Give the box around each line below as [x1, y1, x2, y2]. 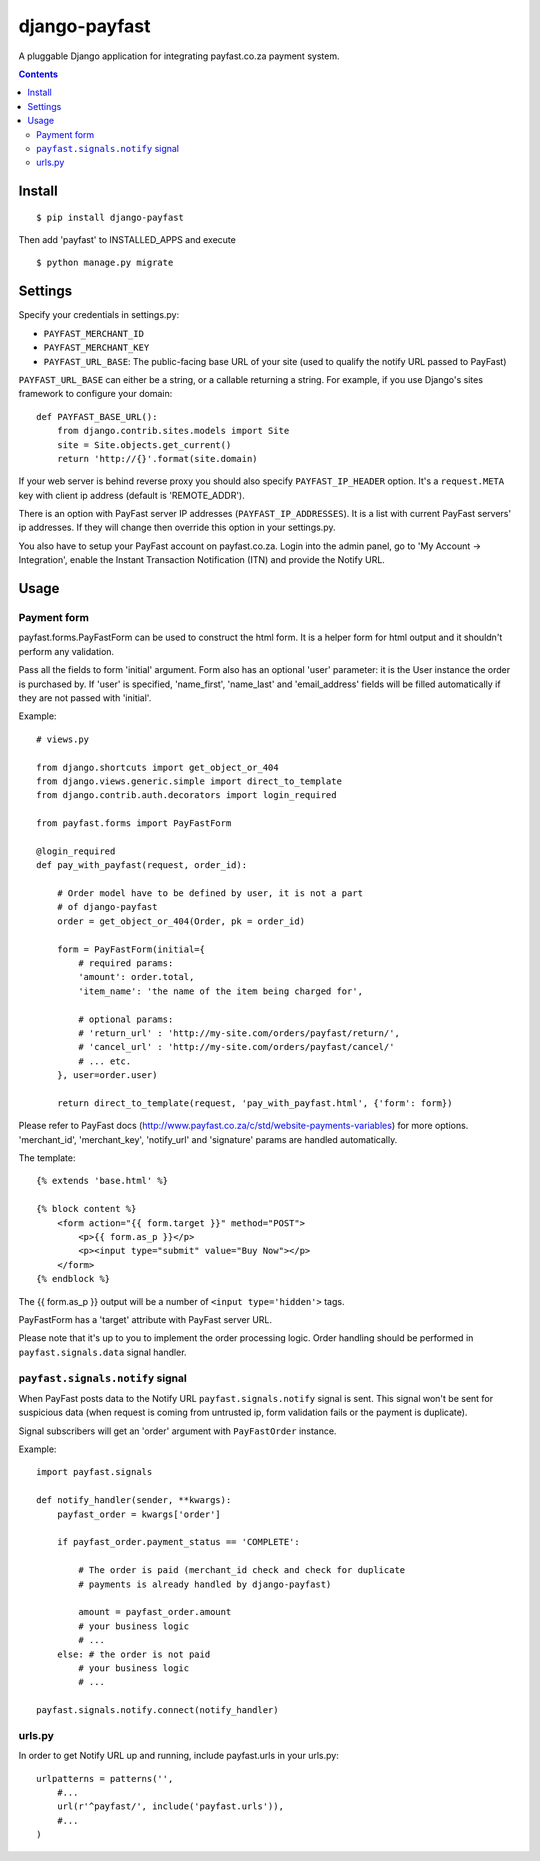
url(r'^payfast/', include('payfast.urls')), [56, 1801, 285, 1812]
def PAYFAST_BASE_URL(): [36, 411, 158, 422]
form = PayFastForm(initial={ [56, 943, 205, 955]
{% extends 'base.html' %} [36, 1175, 169, 1187]
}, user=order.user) [56, 1070, 158, 1081]
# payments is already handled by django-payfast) [78, 1578, 332, 1590]
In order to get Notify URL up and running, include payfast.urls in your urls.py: [18, 1750, 339, 1762]
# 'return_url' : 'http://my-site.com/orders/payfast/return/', [78, 1027, 400, 1039]
